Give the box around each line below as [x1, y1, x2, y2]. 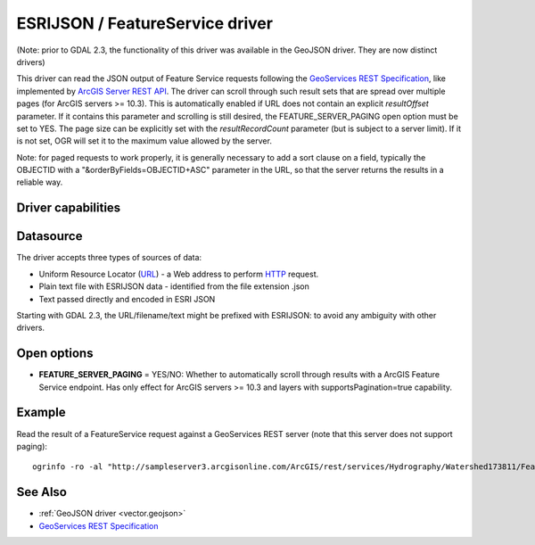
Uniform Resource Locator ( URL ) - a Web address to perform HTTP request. [38, 268, 319, 279]
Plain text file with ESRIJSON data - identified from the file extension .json [38, 281, 309, 292]
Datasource [16, 228, 83, 244]
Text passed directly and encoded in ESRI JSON [38, 293, 216, 304]
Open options [16, 346, 94, 361]
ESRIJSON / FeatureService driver [16, 13, 274, 33]
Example [16, 405, 66, 420]
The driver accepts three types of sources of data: [16, 252, 202, 263]
